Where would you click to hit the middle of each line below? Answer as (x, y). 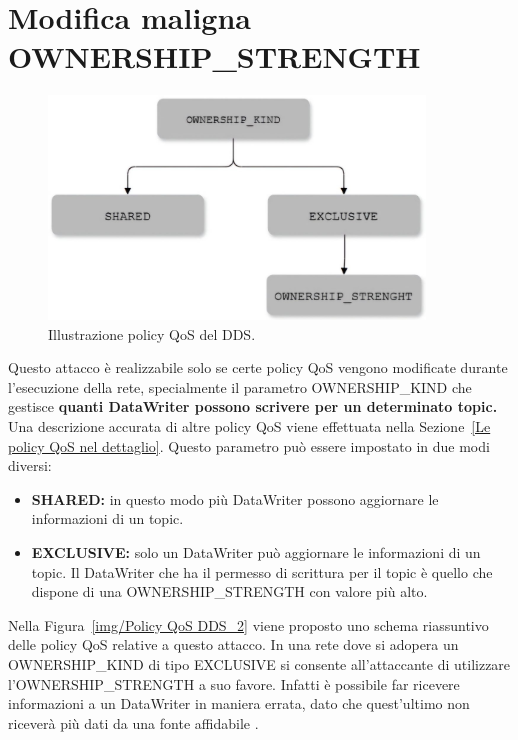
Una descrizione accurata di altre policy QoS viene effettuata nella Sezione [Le (249, 426)
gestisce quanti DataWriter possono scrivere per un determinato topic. (253, 406)
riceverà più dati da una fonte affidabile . (133, 722)
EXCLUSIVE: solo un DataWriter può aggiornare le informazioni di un (256, 552)
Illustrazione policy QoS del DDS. (152, 333)
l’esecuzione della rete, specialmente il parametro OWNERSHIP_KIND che (240, 386)
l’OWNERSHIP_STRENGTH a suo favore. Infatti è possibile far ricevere (234, 683)
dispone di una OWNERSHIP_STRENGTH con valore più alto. (229, 591)
